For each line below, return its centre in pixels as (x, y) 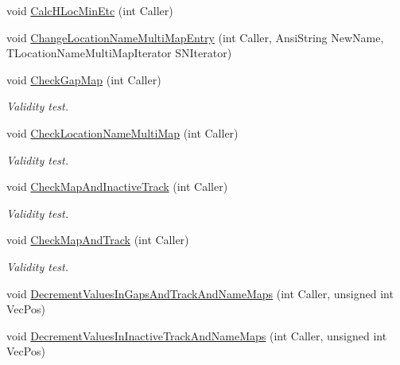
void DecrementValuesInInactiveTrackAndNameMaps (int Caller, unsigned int (197, 335)
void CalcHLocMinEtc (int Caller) (90, 10)
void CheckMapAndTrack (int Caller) (98, 240)
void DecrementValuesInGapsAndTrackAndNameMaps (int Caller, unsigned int (200, 293)
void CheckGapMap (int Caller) (84, 79)
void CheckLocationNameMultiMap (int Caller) (122, 132)
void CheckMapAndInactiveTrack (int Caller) (117, 186)
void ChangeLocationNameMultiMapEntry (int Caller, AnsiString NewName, (195, 37)
